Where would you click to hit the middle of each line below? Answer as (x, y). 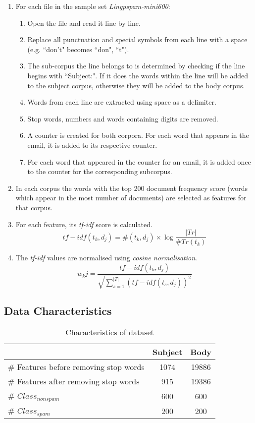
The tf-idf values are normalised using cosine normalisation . (106, 258)
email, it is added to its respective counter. (92, 145)
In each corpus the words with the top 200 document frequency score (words (132, 188)
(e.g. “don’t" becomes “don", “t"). (78, 49)
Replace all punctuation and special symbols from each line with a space (137, 39)
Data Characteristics (58, 310)
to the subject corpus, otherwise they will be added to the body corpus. (136, 85)
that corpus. (34, 207)
